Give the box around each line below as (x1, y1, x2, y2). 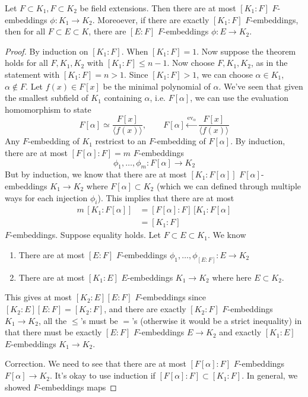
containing (104, 91, 142, 104)
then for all (5, 25, 46, 37)
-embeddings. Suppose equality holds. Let (10, 228, 161, 241)
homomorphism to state (5, 103, 91, 115)
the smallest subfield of (5, 91, 88, 104)
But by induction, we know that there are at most (5, 168, 187, 180)
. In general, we (242, 369, 298, 382)
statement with (5, 68, 60, 80)
